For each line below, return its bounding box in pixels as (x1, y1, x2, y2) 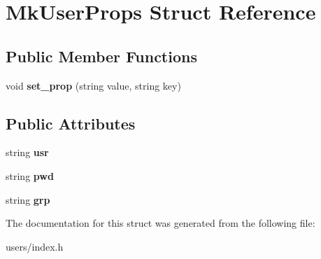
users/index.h (6, 239, 64, 253)
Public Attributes (6, 112, 136, 134)
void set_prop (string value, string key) (6, 78, 181, 92)
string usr (6, 145, 49, 160)
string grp (6, 192, 50, 206)
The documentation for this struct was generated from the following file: (6, 216, 315, 230)
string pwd (6, 168, 54, 183)
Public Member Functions (6, 45, 197, 66)
